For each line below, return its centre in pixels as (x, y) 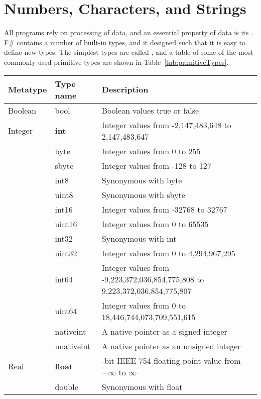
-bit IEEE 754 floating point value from (171, 360)
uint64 (66, 311)
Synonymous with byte (142, 180)
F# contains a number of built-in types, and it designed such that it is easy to (125, 42)
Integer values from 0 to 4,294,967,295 (168, 253)
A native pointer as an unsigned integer (171, 346)
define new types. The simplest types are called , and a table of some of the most (129, 52)
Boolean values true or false (150, 110)
